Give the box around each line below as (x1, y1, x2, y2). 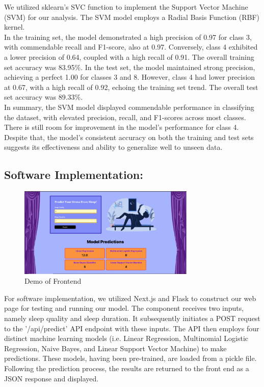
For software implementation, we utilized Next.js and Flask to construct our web (4, 292, 256, 303)
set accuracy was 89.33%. (4, 92, 83, 102)
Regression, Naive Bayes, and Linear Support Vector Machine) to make (4, 343, 227, 353)
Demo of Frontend (24, 276, 82, 286)
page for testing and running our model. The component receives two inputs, (4, 303, 244, 313)
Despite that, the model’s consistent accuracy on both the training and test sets (4, 131, 254, 142)
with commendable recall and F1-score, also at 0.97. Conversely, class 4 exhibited (4, 41, 258, 52)
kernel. (4, 21, 25, 32)
